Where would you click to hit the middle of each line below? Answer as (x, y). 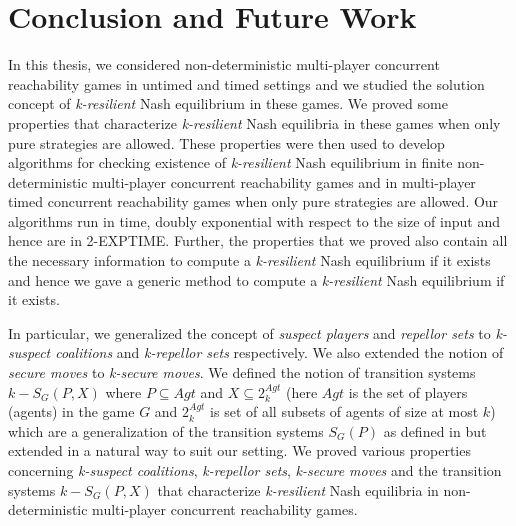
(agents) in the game (71, 411)
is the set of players (408, 391)
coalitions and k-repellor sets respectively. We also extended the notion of (279, 352)
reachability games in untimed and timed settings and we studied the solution (246, 83)
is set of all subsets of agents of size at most (344, 411)
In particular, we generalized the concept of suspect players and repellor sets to (249, 332)
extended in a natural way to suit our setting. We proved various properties (239, 450)
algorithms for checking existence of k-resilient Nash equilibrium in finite (230, 162)
